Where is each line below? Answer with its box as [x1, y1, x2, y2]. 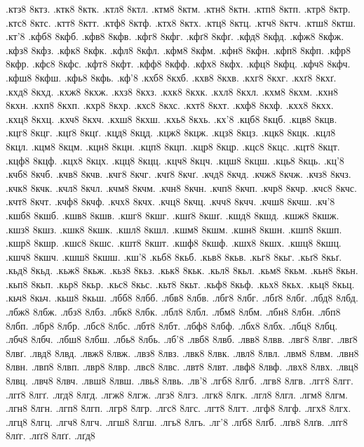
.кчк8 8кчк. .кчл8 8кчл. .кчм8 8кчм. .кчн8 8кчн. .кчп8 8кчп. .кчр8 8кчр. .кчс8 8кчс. [6, 180, 357, 195]
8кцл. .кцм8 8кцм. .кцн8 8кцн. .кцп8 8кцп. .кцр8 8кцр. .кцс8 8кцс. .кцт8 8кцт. [6, 138, 340, 153]
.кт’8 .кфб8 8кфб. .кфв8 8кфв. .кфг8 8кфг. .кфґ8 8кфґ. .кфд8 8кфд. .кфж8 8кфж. [6, 29, 344, 44]
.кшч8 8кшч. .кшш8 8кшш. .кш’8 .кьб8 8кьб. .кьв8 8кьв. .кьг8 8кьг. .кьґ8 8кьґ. [6, 249, 342, 264]
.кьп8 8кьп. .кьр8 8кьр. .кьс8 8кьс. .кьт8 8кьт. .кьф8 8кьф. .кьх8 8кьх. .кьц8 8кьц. [6, 276, 355, 291]
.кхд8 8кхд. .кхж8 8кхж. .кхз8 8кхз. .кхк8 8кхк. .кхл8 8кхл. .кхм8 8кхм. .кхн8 [6, 84, 339, 98]
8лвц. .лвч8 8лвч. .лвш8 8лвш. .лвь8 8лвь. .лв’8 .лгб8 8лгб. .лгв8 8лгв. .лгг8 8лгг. [6, 373, 353, 388]
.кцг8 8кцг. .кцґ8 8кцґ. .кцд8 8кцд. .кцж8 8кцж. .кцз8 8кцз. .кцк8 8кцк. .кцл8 [6, 125, 336, 140]
